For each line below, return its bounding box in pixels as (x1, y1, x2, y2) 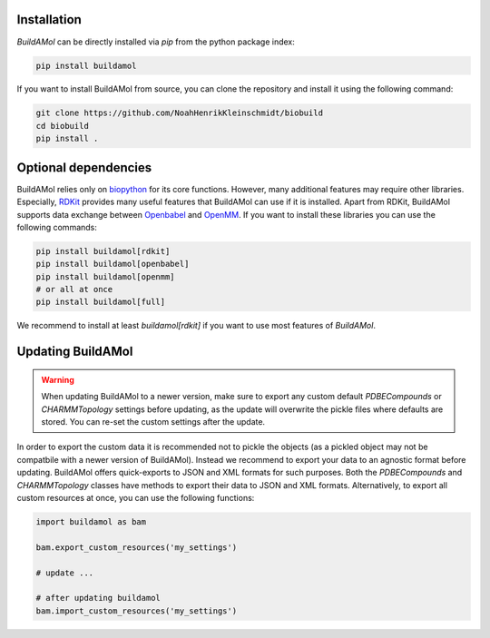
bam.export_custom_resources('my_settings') (35, 542, 238, 553)
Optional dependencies (16, 160, 152, 175)
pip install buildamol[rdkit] (35, 246, 171, 256)
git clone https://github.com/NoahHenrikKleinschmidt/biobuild (35, 108, 324, 118)
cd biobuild (35, 121, 90, 131)
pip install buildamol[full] (35, 297, 166, 308)
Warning (41, 374, 74, 385)
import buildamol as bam (35, 516, 147, 526)
